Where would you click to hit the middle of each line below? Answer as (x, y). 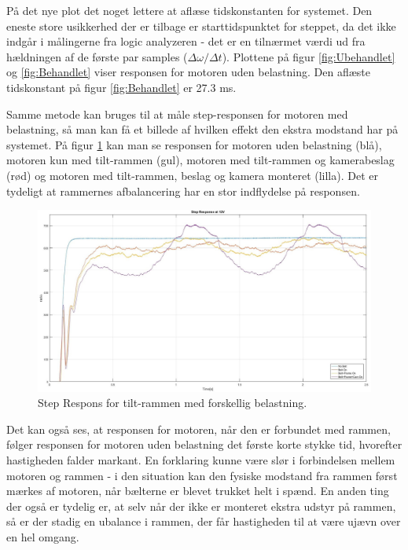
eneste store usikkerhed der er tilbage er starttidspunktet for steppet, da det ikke (201, 26)
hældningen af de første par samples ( (97, 56)
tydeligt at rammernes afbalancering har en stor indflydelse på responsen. (183, 191)
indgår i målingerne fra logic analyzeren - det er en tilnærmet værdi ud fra (186, 41)
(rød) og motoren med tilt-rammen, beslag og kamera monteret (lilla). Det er (192, 175)
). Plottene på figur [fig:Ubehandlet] (309, 56)
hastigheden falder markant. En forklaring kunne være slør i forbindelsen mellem (201, 459)
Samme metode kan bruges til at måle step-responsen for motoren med (177, 114)
